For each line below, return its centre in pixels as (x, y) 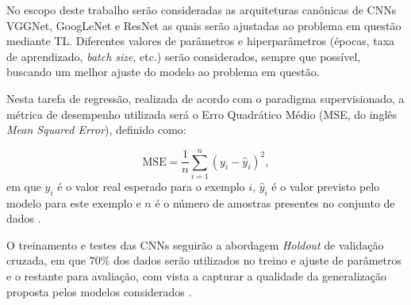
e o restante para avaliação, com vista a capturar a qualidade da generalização (197, 276)
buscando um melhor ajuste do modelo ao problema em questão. (163, 72)
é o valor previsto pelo (326, 186)
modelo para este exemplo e (74, 202)
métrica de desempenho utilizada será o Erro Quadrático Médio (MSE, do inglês (202, 114)
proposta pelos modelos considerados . (99, 291)
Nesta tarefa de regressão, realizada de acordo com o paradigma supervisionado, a (205, 98)
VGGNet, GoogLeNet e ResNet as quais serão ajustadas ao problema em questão (204, 25)
